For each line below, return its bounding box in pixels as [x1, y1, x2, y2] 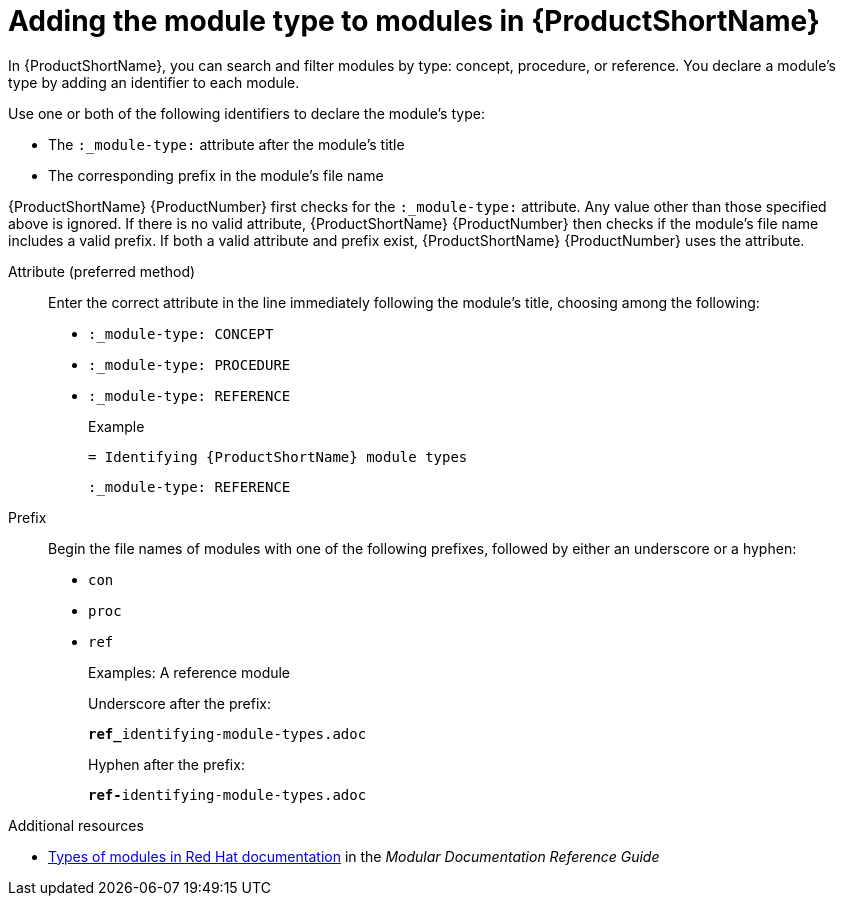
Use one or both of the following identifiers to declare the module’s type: [8, 104, 485, 122]
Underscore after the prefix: [88, 694, 271, 712]
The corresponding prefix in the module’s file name [48, 166, 384, 184]
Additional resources [8, 816, 144, 834]
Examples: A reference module [88, 663, 291, 681]
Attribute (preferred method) [8, 262, 196, 280]
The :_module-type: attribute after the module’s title [48, 135, 405, 153]
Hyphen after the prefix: [88, 755, 245, 773]
